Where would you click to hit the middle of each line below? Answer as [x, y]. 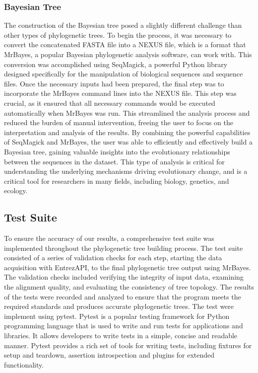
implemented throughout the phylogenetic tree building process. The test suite [124, 248]
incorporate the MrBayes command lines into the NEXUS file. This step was [120, 93]
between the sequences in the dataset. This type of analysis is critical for [114, 161]
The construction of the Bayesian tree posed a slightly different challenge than [123, 25]
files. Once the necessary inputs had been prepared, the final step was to [114, 83]
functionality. [24, 364]
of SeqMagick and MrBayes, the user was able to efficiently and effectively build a [128, 142]
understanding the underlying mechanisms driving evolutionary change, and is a [126, 171]
